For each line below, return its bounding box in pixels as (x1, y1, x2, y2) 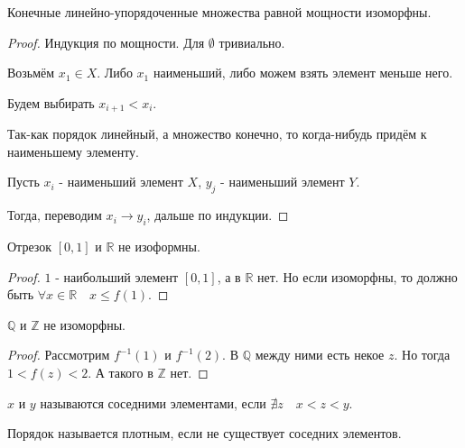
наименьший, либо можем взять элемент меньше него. (153, 63, 453, 82)
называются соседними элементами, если (40, 393, 266, 412)
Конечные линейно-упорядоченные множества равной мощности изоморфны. (7, 3, 432, 21)
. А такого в (88, 362, 153, 381)
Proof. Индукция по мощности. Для (7, 32, 205, 51)
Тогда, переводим (7, 206, 102, 224)
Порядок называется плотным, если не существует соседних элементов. (7, 424, 402, 443)
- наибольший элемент (55, 267, 179, 286)
